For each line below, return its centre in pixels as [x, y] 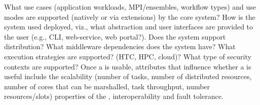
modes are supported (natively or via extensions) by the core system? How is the [130, 16]
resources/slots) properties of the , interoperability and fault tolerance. [114, 96]
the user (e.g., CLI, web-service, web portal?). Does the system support [115, 36]
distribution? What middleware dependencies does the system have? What [120, 46]
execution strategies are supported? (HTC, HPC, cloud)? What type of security [128, 56]
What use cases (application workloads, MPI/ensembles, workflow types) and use [130, 7]
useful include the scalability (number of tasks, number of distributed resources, [128, 76]
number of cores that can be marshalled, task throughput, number [107, 86]
